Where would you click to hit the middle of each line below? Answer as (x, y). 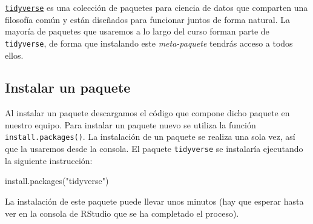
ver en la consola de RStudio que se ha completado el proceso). (122, 213)
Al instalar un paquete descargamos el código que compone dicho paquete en (147, 113)
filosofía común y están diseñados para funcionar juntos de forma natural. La (147, 19)
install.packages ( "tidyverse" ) (57, 181)
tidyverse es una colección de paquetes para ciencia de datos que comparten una (156, 7)
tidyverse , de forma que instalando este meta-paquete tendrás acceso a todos (149, 43)
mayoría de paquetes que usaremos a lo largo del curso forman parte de (137, 31)
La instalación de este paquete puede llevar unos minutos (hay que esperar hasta (154, 201)
